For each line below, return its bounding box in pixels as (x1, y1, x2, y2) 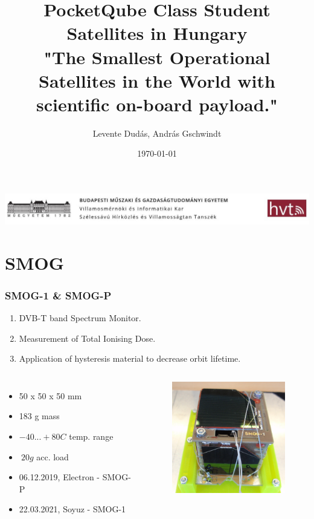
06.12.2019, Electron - (19, 471, 100, 483)
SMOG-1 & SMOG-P (5, 287, 112, 302)
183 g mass (19, 410, 60, 422)
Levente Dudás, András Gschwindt (92, 126, 222, 139)
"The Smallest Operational (43, 44, 271, 69)
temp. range (69, 429, 114, 442)
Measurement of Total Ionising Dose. (19, 331, 156, 344)
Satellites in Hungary (66, 21, 248, 45)
